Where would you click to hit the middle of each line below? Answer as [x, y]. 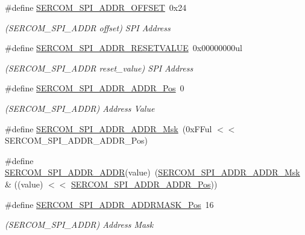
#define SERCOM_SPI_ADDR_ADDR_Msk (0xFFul [108, 128]
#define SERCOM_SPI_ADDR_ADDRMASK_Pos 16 [109, 204]
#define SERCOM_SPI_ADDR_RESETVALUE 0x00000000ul [124, 48]
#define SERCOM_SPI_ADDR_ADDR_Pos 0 [95, 88]
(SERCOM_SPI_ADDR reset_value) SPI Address [99, 68]
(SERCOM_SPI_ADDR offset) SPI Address [88, 27]
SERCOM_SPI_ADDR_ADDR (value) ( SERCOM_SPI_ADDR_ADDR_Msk [152, 172]
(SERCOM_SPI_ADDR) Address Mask [79, 224]
